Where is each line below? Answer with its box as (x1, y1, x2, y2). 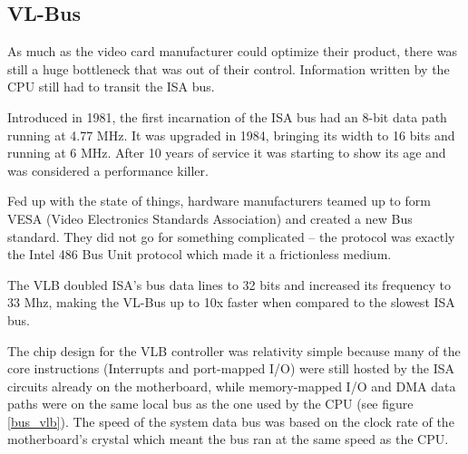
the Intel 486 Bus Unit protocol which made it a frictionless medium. (7, 245, 392, 264)
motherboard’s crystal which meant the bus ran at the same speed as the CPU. (7, 430, 449, 449)
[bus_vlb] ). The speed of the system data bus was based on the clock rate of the (7, 411, 454, 430)
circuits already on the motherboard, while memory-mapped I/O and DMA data (7, 376, 456, 395)
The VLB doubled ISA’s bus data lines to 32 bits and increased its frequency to (7, 275, 451, 294)
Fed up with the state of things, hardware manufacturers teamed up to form (7, 191, 431, 210)
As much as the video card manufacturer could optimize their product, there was (7, 42, 457, 61)
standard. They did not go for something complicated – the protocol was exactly (7, 227, 455, 246)
